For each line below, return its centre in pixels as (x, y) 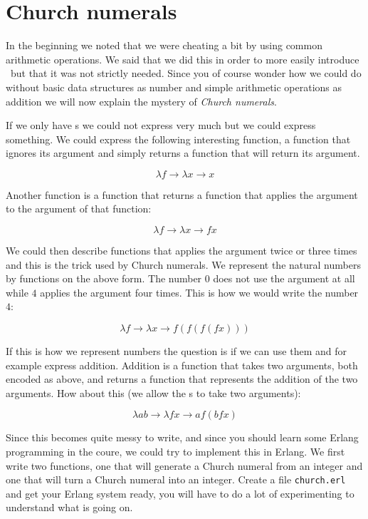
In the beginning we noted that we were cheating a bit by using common (164, 45)
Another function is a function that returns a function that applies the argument (182, 194)
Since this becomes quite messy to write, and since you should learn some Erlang (182, 437)
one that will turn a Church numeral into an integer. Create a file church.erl (176, 479)
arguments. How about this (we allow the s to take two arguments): (153, 392)
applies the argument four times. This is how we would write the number (199, 292)
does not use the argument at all (284, 278)
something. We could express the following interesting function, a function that (178, 139)
